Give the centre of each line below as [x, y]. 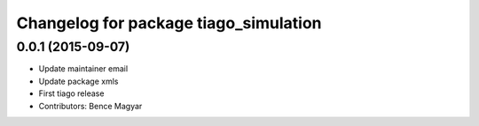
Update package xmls [79, 81]
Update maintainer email [83, 69]
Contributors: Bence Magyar [90, 106]
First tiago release [71, 93]
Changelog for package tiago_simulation [169, 23]
